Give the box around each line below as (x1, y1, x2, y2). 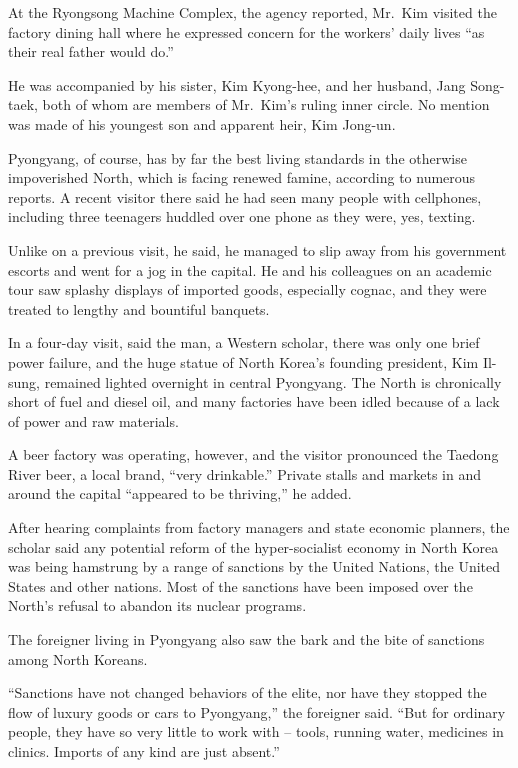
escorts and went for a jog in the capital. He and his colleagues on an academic (8, 259, 492, 280)
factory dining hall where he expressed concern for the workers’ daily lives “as (8, 21, 485, 42)
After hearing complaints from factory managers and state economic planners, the (8, 517, 510, 538)
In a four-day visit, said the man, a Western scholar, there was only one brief (8, 332, 480, 353)
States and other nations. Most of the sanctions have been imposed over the (8, 575, 473, 596)
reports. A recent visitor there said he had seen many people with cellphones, (8, 186, 482, 207)
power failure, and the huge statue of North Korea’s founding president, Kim (8, 351, 479, 372)
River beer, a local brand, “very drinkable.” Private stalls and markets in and (8, 463, 482, 484)
